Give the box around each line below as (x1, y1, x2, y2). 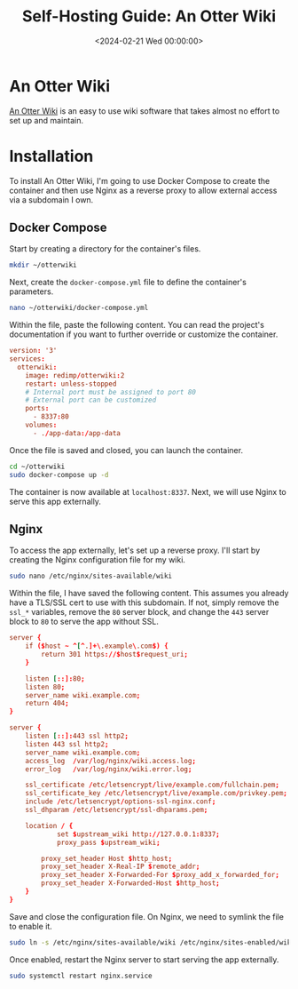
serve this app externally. (9, 496, 102, 506)
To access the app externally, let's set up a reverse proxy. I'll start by (9, 545, 261, 556)
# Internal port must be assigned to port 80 (25, 387, 197, 396)
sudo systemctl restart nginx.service (9, 971, 153, 980)
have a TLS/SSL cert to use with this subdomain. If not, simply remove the (9, 597, 279, 608)
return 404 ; (25, 699, 69, 708)
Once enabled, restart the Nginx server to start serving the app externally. (9, 953, 279, 965)
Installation (9, 146, 94, 166)
